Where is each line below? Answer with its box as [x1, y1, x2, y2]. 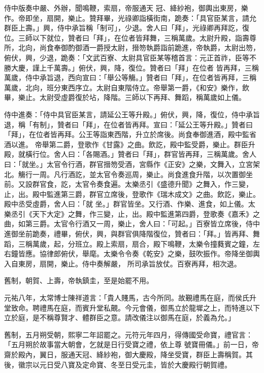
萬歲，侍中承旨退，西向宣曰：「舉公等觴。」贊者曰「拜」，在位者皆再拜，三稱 [4, 72, 256, 83]
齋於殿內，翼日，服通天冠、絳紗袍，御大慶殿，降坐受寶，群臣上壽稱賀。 [4, 349, 246, 359]
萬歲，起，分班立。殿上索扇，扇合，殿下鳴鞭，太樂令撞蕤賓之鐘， [32, 238, 253, 249]
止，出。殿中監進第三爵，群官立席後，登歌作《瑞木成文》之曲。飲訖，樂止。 [4, 188, 260, 199]
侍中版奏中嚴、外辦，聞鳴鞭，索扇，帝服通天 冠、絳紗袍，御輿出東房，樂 [4, 3, 248, 13]
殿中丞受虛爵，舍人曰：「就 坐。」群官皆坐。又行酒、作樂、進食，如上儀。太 [4, 198, 255, 209]
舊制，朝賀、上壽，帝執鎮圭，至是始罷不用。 [4, 275, 153, 286]
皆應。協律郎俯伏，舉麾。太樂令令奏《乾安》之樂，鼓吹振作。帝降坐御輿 [18, 248, 260, 259]
